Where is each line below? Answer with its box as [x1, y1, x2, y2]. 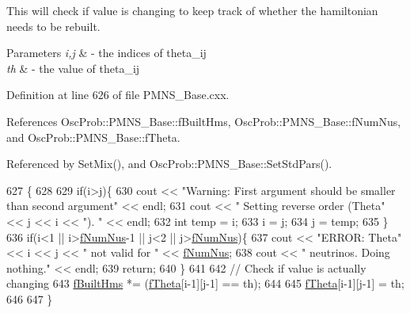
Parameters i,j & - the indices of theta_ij [6, 44, 207, 61]
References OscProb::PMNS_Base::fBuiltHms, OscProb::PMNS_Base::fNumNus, [6, 113, 401, 129]
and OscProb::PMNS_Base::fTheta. [6, 128, 180, 145]
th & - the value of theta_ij [6, 59, 140, 76]
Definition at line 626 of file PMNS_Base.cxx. [6, 86, 230, 103]
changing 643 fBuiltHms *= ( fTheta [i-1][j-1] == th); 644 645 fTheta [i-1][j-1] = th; [6, 275, 404, 292]
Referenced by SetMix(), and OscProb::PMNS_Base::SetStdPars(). [6, 155, 332, 172]
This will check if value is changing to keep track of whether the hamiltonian [6, 2, 378, 18]
